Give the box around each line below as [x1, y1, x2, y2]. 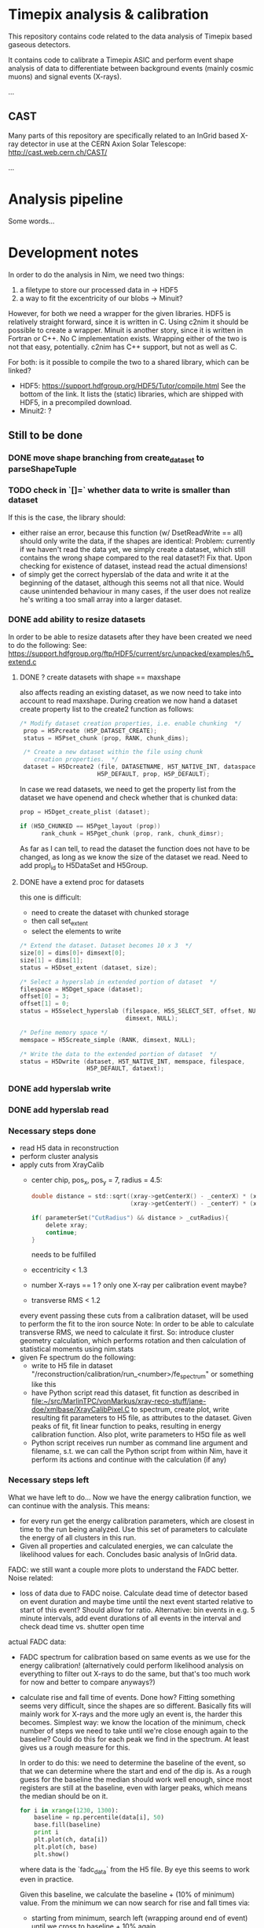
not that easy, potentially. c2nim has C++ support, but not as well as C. [8, 342, 238, 351]
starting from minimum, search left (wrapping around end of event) [31, 1913, 248, 1923]
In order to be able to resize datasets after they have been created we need [8, 631, 252, 642]
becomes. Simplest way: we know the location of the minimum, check [19, 1717, 246, 1727]
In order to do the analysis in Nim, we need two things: [8, 270, 185, 279]
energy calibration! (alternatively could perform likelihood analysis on [19, 1661, 244, 1670]
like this [31, 1380, 57, 1389]
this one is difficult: [19, 892, 82, 902]
